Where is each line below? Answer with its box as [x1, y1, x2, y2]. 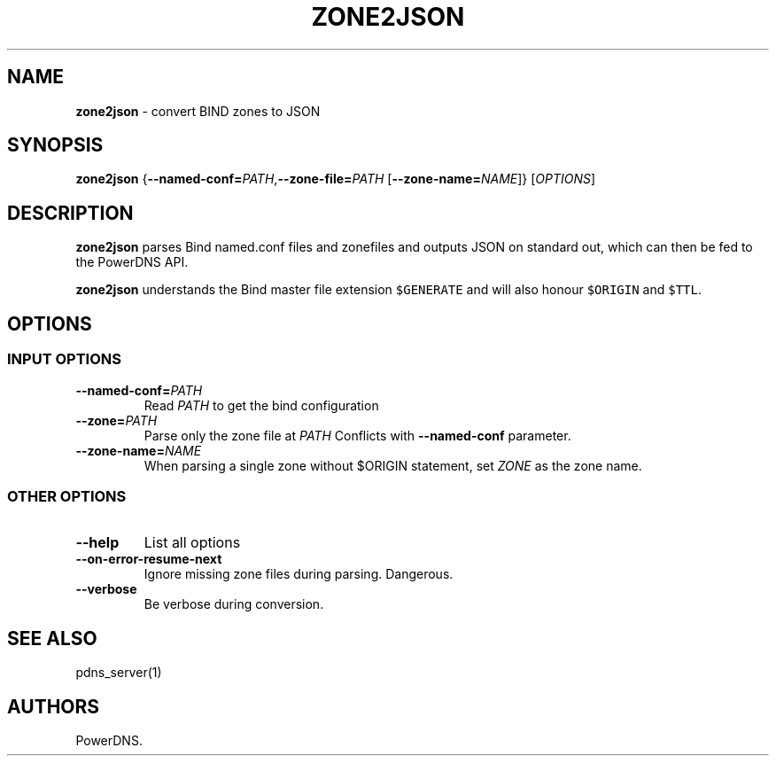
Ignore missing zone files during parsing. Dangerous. [144, 566, 454, 582]
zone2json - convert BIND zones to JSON [75, 103, 321, 119]
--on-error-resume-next [75, 551, 222, 567]
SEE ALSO [7, 627, 97, 650]
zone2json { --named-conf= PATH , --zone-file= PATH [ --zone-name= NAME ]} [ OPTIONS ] [75, 171, 596, 187]
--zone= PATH [75, 412, 158, 428]
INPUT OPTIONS [7, 350, 121, 369]
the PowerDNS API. [75, 254, 189, 270]
